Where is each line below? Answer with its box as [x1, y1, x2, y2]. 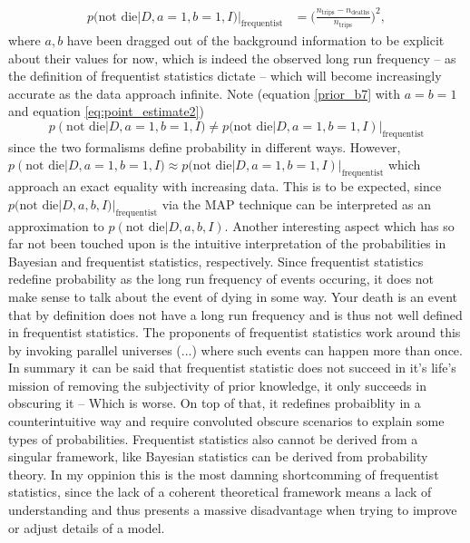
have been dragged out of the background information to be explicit [66, 31, 445, 49]
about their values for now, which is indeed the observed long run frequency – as [8, 48, 456, 67]
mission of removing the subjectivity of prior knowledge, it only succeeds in [8, 375, 426, 394]
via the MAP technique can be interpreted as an [162, 194, 431, 213]
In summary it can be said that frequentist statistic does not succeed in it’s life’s [8, 358, 456, 377]
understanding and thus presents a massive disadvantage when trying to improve [8, 500, 457, 519]
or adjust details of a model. [8, 518, 165, 537]
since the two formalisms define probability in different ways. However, [8, 137, 401, 156]
